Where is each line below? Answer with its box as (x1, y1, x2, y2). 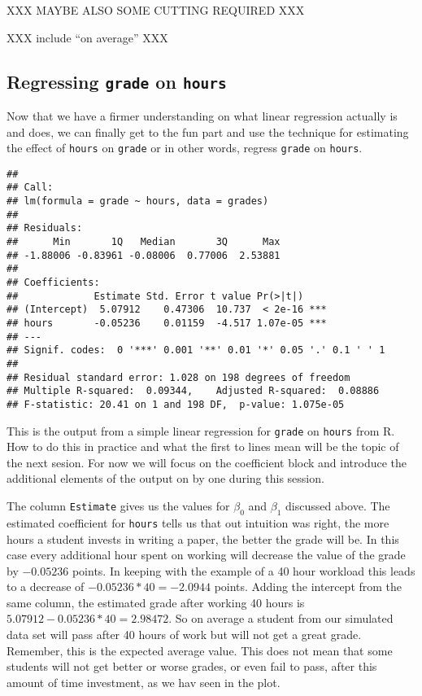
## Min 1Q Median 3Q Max (7, 236, 281, 248)
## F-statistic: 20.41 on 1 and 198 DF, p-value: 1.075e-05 (7, 398, 345, 410)
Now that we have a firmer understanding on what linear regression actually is (7, 107, 398, 124)
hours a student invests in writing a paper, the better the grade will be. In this (7, 530, 399, 547)
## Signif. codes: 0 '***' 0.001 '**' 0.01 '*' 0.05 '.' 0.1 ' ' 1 (7, 344, 385, 357)
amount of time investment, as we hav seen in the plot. (7, 673, 281, 690)
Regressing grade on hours (7, 68, 227, 94)
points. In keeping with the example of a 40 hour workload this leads (72, 562, 415, 579)
